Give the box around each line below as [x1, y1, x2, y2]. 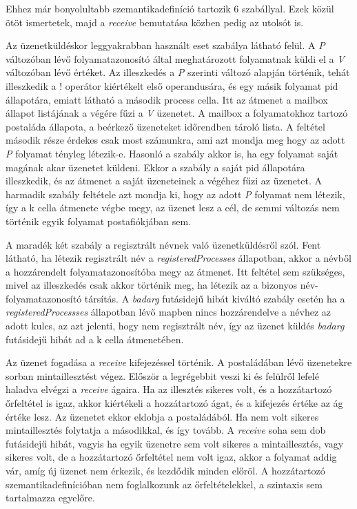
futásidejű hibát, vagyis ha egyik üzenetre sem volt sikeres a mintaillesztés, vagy [6, 436, 344, 450]
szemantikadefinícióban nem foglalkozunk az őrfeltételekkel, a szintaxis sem [6, 477, 323, 491]
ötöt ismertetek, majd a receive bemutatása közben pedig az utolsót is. [6, 15, 304, 29]
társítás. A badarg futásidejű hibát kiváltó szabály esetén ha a [84, 291, 345, 305]
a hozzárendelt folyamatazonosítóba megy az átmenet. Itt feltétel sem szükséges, [6, 264, 345, 278]
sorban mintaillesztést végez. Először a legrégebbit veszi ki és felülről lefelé [6, 368, 319, 383]
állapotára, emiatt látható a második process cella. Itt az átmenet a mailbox [6, 92, 328, 106]
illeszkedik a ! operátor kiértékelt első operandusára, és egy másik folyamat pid [6, 78, 338, 93]
